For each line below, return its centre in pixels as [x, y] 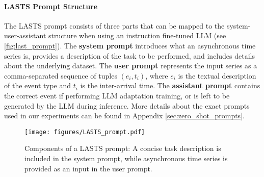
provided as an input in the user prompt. [88, 168]
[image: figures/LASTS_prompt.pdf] [85, 132]
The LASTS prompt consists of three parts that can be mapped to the [114, 25]
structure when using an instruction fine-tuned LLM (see [137, 35]
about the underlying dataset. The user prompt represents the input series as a [131, 66]
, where [157, 75]
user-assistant [25, 35]
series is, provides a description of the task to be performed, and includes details [129, 55]
